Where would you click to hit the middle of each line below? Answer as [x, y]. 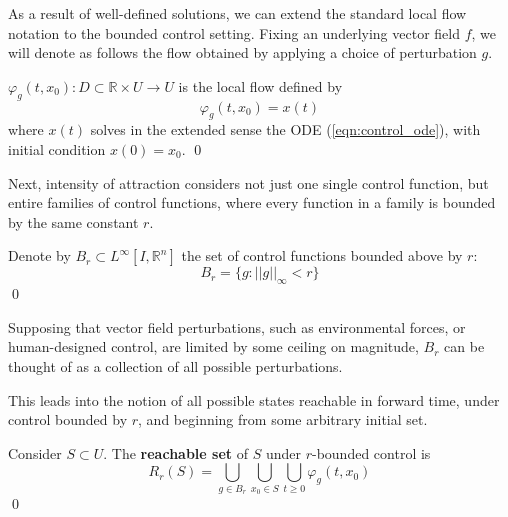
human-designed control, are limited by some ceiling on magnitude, [213, 346]
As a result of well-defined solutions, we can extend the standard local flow [237, 13]
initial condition [57, 148]
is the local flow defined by [260, 85]
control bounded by [68, 419]
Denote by [39, 255]
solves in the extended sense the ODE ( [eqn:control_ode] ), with [285, 129]
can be [464, 346]
